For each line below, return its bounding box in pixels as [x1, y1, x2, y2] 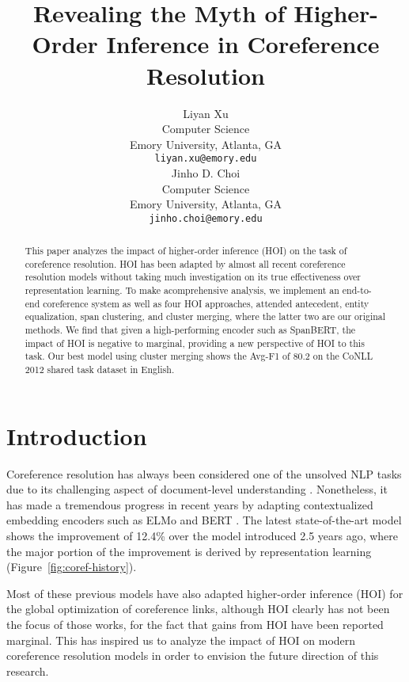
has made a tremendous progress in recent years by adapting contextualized [6, 496, 373, 512]
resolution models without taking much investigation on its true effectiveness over [25, 270, 362, 284]
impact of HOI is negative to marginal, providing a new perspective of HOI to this [25, 336, 365, 349]
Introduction [6, 419, 147, 451]
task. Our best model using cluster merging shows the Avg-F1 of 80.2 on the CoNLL [25, 349, 373, 363]
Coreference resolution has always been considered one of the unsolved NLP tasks [6, 465, 402, 482]
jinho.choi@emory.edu [149, 212, 263, 224]
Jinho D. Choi [171, 164, 240, 181]
